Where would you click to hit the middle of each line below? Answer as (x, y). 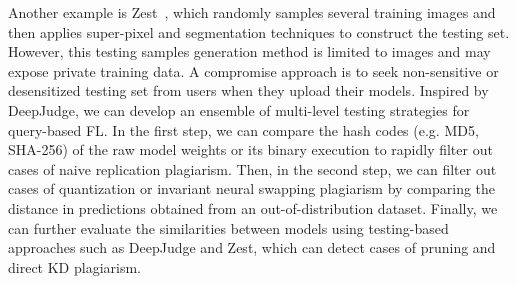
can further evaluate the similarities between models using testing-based (228, 227)
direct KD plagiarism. (74, 266)
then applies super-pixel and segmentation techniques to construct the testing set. (259, 31)
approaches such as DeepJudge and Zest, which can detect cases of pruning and (252, 247)
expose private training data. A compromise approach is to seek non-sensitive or (253, 70)
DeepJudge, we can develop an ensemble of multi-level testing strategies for (239, 109)
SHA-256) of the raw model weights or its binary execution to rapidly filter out (250, 149)
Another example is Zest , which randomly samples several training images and (252, 12)
